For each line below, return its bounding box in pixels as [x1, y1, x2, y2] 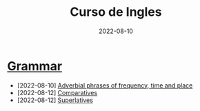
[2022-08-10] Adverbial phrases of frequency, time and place [17, 81, 193, 90]
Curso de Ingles [70, 4, 162, 20]
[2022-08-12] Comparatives [17, 88, 98, 97]
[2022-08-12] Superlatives [17, 96, 93, 104]
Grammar [7, 58, 63, 74]
